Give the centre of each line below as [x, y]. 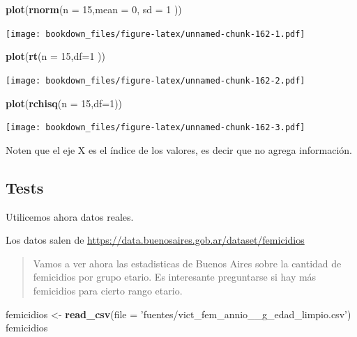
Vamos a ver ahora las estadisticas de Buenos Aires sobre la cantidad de [187, 263]
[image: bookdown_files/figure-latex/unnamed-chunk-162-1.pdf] [155, 34]
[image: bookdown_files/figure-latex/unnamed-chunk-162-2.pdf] [155, 80]
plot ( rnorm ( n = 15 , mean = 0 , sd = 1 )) [94, 9]
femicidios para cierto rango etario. [108, 290]
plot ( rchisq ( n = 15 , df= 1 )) [64, 103]
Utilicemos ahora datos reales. [70, 216]
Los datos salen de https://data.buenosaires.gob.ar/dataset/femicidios [155, 240]
